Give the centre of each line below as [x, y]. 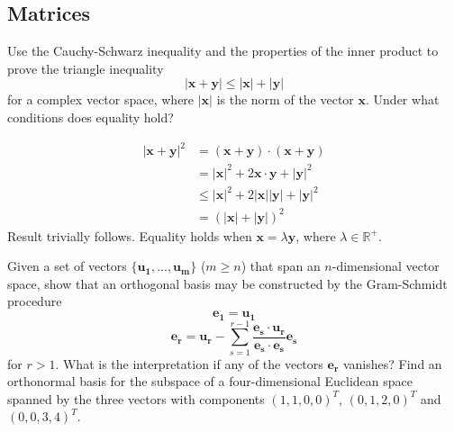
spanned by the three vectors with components [136, 398]
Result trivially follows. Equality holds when [130, 235]
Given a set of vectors [67, 266]
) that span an [281, 266]
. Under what [403, 99]
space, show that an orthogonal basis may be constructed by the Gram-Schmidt [227, 283]
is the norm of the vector [285, 99]
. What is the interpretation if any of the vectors [189, 363]
